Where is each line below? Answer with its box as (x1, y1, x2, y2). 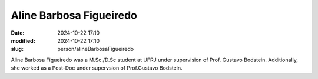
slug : (11, 46, 24, 53)
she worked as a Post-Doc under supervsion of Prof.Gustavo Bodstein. (11, 64, 183, 71)
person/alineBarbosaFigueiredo (57, 46, 134, 53)
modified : (11, 37, 35, 44)
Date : (11, 29, 25, 36)
